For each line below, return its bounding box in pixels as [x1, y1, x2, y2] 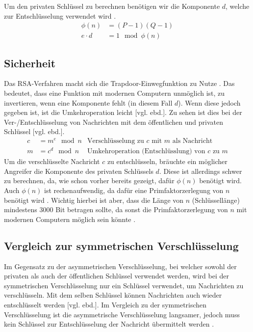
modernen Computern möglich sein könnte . [4, 214, 136, 224]
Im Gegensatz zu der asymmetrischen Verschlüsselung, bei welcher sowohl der [4, 261, 237, 271]
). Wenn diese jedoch [178, 97, 241, 108]
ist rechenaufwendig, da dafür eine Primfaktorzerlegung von [44, 185, 224, 195]
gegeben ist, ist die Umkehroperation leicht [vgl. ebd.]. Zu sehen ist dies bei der [4, 107, 242, 117]
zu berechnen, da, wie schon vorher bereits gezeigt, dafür [4, 175, 175, 186]
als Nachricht [172, 138, 213, 145]
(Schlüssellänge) [192, 194, 240, 205]
